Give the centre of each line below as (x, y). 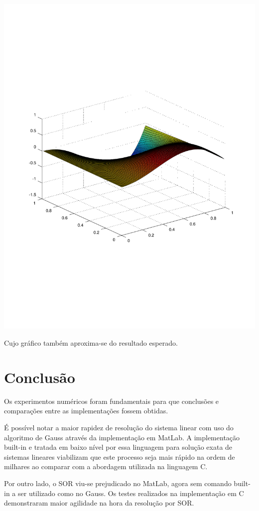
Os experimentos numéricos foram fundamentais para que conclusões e (112, 401)
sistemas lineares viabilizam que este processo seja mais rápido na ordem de (120, 456)
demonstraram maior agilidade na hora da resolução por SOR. (99, 503)
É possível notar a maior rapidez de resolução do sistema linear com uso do (119, 427)
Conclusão (40, 377)
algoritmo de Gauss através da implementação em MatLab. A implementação (122, 437)
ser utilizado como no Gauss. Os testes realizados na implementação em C (131, 493)
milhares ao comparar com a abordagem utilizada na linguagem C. (106, 466)
